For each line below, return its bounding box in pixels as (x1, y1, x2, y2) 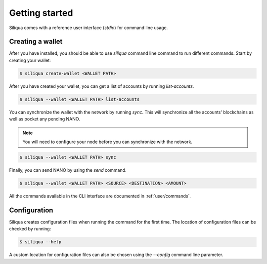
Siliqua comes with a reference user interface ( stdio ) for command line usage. (9, 25, 168, 31)
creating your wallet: (9, 57, 51, 63)
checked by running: (9, 226, 51, 232)
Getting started (9, 7, 73, 18)
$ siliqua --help (19, 239, 62, 245)
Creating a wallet (9, 38, 63, 46)
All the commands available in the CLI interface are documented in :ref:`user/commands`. (9, 193, 191, 199)
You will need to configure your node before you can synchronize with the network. (22, 139, 193, 145)
